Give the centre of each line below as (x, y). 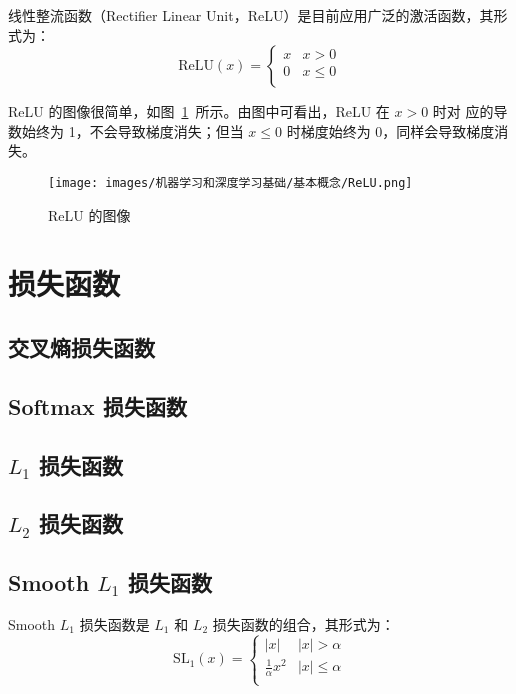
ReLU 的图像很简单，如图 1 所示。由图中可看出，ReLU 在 (199, 111)
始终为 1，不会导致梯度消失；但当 (132, 130)
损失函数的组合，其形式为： (303, 623)
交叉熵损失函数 (81, 346)
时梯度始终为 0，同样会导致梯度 (390, 130)
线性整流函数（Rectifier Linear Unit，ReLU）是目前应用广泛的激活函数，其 (251, 15)
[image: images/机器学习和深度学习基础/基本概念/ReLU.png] (230, 182)
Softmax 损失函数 (97, 405)
